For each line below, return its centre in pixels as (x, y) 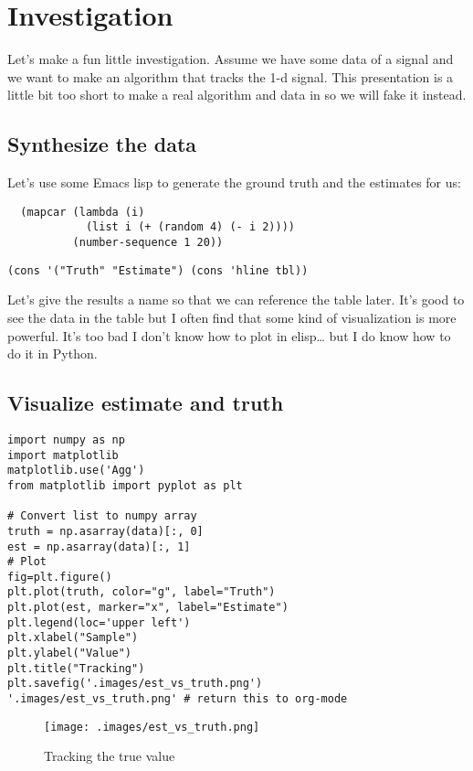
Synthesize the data (102, 144)
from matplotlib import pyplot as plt (125, 485)
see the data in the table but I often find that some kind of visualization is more (232, 317)
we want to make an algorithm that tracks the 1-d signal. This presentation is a (231, 76)
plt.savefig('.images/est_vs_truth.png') (135, 684)
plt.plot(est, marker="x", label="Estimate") (148, 608)
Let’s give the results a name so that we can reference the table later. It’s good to (236, 300)
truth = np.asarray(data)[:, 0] (105, 531)
